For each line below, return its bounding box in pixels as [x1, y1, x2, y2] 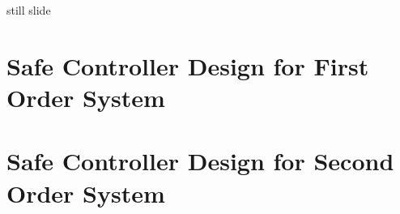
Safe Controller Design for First [6, 49, 369, 82]
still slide [6, 2, 51, 18]
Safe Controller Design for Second [6, 144, 394, 178]
